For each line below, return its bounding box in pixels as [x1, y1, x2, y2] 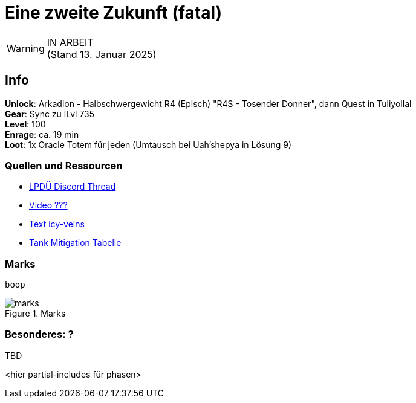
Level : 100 [5, 118, 46, 129]
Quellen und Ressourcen [5, 159, 123, 172]
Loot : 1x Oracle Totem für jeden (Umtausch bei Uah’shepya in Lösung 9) [5, 139, 292, 150]
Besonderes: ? [5, 328, 74, 341]
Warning [7, 42, 45, 54]
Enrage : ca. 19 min [5, 129, 79, 140]
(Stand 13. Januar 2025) [47, 48, 157, 60]
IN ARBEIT [47, 36, 94, 48]
